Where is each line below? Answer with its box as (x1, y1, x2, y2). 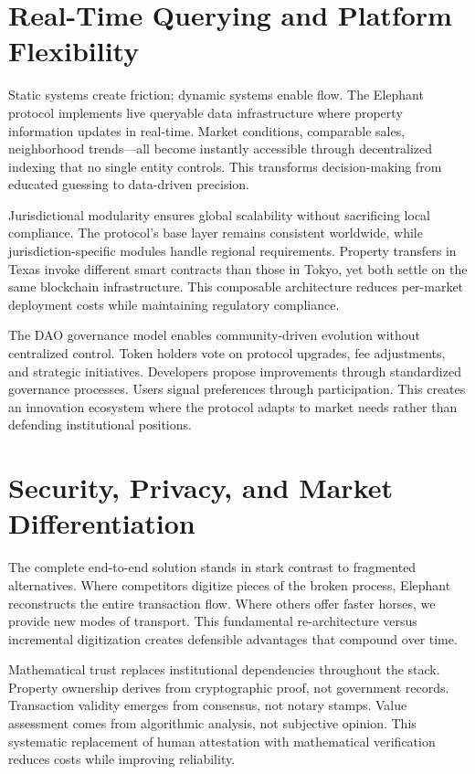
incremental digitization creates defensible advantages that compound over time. (8, 629, 458, 648)
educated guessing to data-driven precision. (8, 175, 249, 194)
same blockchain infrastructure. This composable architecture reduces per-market (8, 277, 464, 296)
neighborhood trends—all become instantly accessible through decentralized (8, 139, 433, 158)
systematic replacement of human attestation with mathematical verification (8, 731, 436, 750)
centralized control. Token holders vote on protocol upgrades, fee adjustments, (8, 344, 446, 363)
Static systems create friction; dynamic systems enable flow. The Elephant (8, 85, 424, 104)
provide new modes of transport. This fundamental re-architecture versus (8, 611, 417, 631)
